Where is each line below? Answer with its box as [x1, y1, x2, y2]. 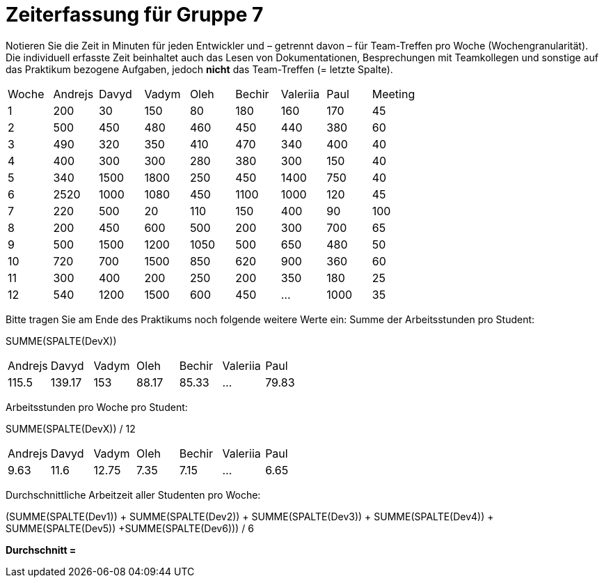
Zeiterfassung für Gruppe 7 [6, 3, 264, 26]
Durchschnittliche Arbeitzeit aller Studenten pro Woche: [6, 488, 261, 501]
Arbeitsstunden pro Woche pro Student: [6, 401, 188, 413]
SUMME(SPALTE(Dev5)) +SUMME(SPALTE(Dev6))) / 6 [6, 522, 254, 534]
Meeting [372, 86, 415, 101]
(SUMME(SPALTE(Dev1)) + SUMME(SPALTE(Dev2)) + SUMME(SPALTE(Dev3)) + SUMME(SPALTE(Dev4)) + [6, 510, 494, 522]
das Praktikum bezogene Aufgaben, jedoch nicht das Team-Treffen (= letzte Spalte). [6, 63, 393, 75]
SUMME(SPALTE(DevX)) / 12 [6, 422, 136, 435]
